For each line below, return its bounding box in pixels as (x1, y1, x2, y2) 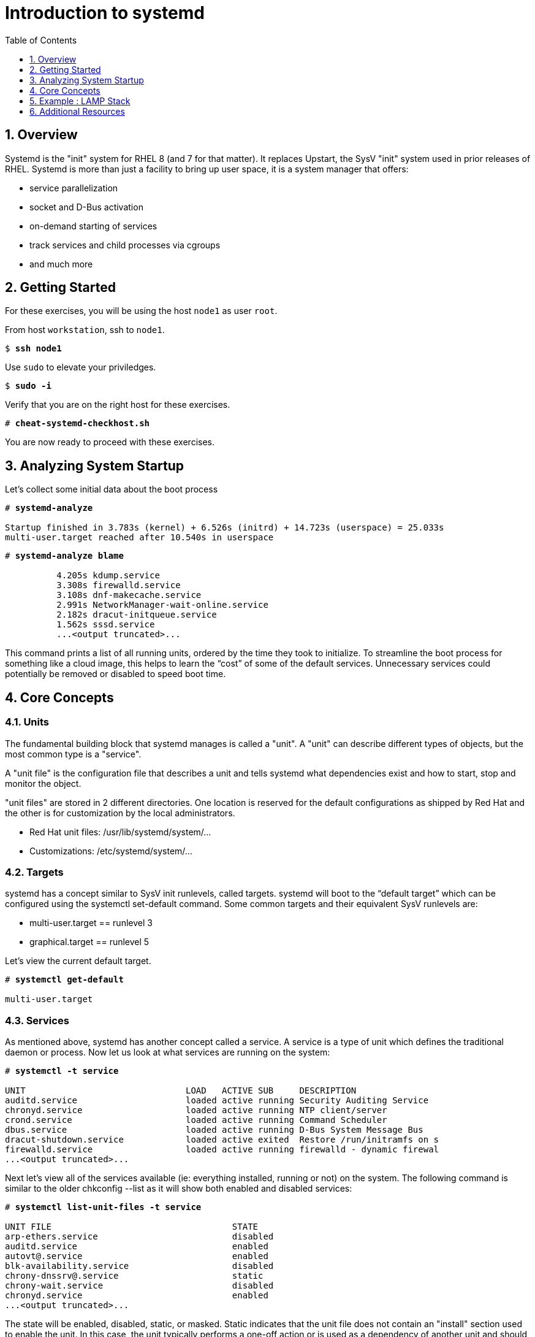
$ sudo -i (5, 381, 51, 391)
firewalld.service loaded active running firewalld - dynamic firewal (5, 1144, 439, 1154)
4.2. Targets (5, 865, 64, 878)
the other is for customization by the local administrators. (5, 807, 235, 818)
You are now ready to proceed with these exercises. (5, 437, 214, 448)
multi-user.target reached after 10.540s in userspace (5, 532, 274, 543)
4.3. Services (5, 1014, 69, 1027)
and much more (29, 258, 93, 269)
